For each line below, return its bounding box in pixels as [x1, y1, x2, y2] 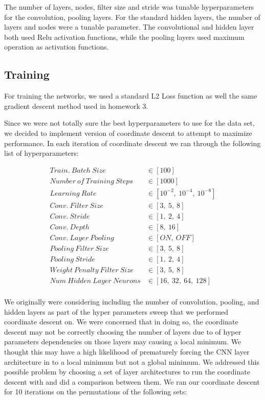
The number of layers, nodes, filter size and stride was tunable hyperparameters [4, 2, 254, 12]
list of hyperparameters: [4, 148, 79, 158]
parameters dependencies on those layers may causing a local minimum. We [4, 336, 241, 347]
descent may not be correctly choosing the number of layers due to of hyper [4, 326, 241, 337]
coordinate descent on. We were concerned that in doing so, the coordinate [4, 316, 238, 327]
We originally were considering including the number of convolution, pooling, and [4, 296, 259, 307]
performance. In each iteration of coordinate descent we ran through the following [4, 137, 261, 148]
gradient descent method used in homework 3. [4, 100, 148, 111]
